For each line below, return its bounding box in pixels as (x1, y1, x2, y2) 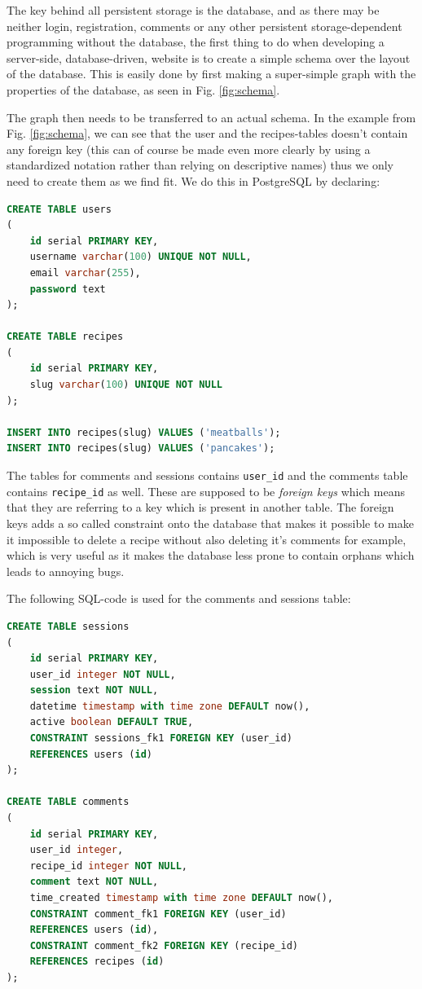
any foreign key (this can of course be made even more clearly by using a (7, 140, 371, 157)
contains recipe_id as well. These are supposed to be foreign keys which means (7, 482, 405, 499)
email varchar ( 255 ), (29, 266, 141, 279)
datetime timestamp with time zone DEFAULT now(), (29, 700, 310, 712)
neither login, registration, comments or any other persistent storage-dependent (7, 17, 402, 34)
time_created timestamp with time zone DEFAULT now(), (29, 892, 333, 903)
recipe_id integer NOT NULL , (29, 859, 187, 872)
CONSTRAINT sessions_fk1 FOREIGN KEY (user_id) (29, 732, 292, 745)
